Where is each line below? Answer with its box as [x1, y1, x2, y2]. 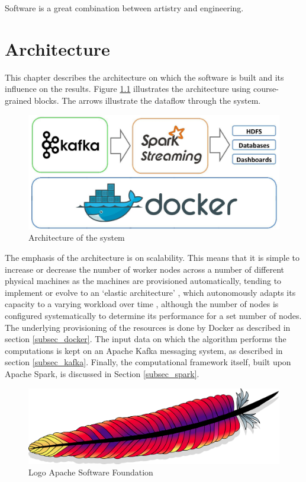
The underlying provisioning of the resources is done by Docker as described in [5, 321, 291, 333]
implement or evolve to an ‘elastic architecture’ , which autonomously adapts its [5, 286, 296, 298]
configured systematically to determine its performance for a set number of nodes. [5, 309, 302, 322]
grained [5, 94, 32, 106]
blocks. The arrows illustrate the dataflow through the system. [34, 94, 261, 106]
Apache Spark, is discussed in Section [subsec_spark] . [5, 367, 199, 379]
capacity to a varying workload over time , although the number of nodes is [5, 298, 279, 310]
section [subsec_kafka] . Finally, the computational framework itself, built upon [5, 356, 291, 368]
